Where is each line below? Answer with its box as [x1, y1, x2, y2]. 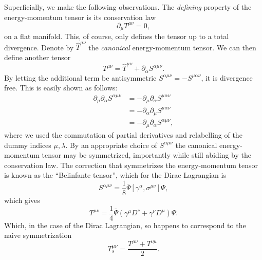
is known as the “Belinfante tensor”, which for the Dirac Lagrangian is [4, 170, 226, 180]
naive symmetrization [4, 230, 72, 240]
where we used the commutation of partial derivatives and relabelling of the [4, 129, 242, 140]
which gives [4, 194, 40, 205]
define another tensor [4, 52, 71, 63]
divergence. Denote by [4, 42, 74, 52]
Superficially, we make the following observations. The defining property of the [4, 2, 252, 12]
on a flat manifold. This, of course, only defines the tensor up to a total [4, 31, 229, 42]
